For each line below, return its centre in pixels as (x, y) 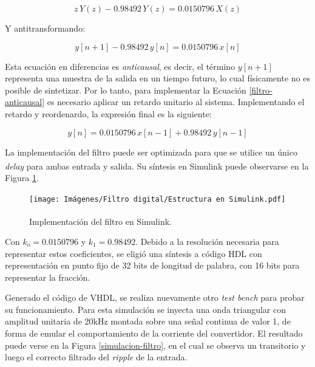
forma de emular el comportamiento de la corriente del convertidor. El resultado (154, 333)
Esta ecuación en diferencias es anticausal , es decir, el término (120, 66)
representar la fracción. (48, 277)
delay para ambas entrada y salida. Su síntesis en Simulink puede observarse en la (157, 166)
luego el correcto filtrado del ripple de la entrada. (96, 357)
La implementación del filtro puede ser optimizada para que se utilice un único (151, 152)
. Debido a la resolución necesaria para (207, 241)
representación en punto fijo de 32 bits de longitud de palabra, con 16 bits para (152, 265)
